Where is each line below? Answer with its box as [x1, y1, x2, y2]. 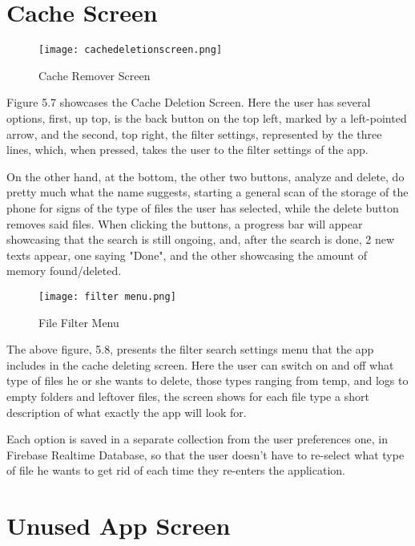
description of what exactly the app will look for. [6, 403, 247, 420]
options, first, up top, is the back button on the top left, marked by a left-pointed [6, 109, 407, 126]
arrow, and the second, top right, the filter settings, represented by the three [6, 125, 382, 142]
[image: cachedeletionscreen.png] [38, 44, 223, 56]
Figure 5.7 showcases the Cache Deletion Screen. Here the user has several [6, 94, 371, 111]
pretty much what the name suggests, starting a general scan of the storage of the [6, 184, 409, 200]
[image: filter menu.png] [38, 290, 176, 302]
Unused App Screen [6, 509, 231, 542]
